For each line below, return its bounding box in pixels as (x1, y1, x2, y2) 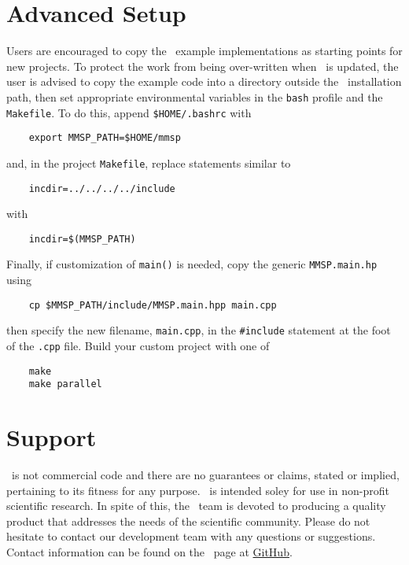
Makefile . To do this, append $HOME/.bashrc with (6, 104, 252, 120)
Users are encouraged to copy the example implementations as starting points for (6, 42, 403, 59)
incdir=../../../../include (28, 183, 175, 194)
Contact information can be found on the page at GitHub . (6, 544, 293, 560)
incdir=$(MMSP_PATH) (28, 233, 136, 245)
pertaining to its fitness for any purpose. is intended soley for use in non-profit (6, 482, 389, 498)
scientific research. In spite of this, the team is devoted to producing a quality (6, 497, 386, 514)
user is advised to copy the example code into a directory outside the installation (6, 73, 402, 90)
